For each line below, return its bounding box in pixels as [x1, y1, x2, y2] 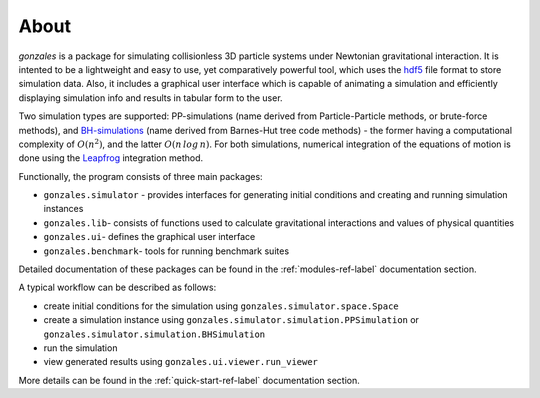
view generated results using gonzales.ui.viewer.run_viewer [43, 356, 319, 368]
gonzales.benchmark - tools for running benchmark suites [43, 245, 290, 257]
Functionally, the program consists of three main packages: [18, 170, 264, 182]
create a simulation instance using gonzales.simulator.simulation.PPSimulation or [43, 314, 420, 326]
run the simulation [43, 341, 118, 354]
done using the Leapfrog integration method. [18, 152, 204, 164]
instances [43, 203, 84, 215]
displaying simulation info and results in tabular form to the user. [18, 91, 284, 104]
